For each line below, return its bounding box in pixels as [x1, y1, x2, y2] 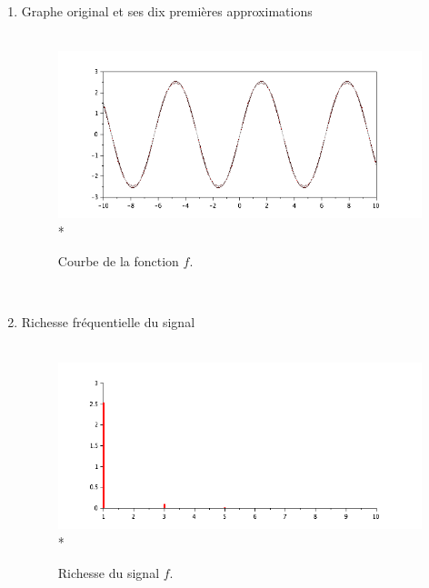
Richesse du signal [57, 563, 160, 582]
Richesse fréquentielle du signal [21, 313, 195, 332]
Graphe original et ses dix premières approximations [21, 2, 313, 20]
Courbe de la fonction [57, 252, 179, 271]
